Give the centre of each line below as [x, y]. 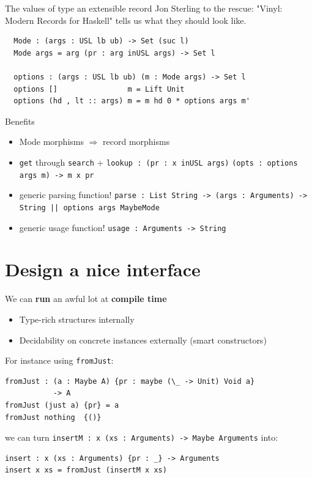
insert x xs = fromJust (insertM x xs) [86, 470]
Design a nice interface [103, 269]
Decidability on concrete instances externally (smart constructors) [143, 340]
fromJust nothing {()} [53, 417]
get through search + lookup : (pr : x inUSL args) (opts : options [158, 162]
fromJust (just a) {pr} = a [62, 405]
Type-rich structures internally [77, 319]
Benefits [20, 121]
